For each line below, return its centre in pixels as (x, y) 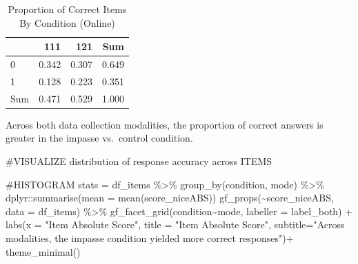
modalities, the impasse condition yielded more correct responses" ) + (150, 238)
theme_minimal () (43, 251)
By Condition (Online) (67, 22)
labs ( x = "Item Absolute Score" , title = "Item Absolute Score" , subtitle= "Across (175, 224)
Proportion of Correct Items (67, 9)
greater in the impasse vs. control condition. (99, 138)
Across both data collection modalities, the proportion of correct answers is (165, 124)
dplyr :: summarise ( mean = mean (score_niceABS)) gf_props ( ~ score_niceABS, (170, 198)
